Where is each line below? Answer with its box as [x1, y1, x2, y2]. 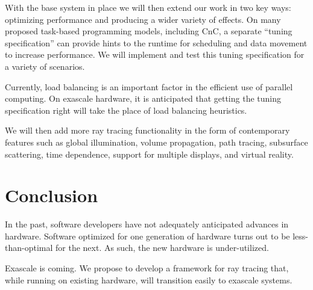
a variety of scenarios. [5, 60, 85, 72]
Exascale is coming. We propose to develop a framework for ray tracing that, [5, 262, 289, 274]
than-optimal [5, 241, 53, 254]
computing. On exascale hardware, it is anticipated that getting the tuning [5, 92, 281, 105]
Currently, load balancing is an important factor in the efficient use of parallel [5, 80, 293, 93]
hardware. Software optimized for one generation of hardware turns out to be [5, 229, 290, 242]
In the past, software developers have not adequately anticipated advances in [5, 218, 289, 230]
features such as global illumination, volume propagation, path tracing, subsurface [5, 135, 308, 148]
